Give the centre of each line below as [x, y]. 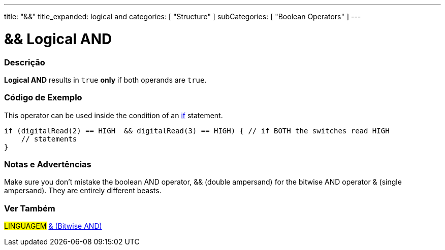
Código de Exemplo [43, 98]
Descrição [25, 62]
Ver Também [30, 208]
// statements [49, 139]
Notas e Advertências [48, 164]
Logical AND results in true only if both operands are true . [105, 80]
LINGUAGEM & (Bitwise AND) [53, 226]
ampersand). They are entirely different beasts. [83, 191]
